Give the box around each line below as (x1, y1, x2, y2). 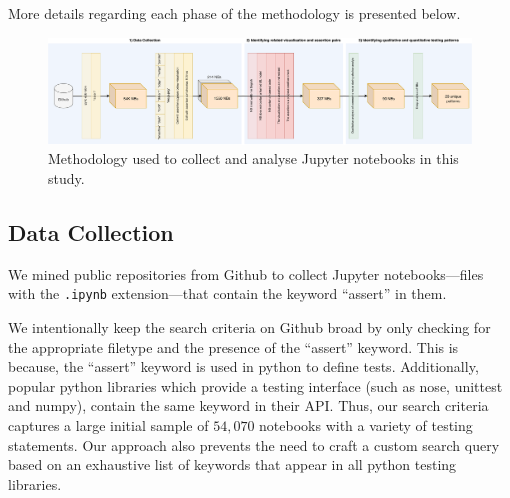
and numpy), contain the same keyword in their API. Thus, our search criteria (8, 395, 489, 416)
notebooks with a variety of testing (259, 415, 473, 436)
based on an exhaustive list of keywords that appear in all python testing (8, 454, 457, 475)
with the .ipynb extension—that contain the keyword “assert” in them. (8, 283, 447, 304)
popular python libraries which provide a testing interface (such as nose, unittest (8, 375, 503, 396)
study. (48, 168, 85, 189)
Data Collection (8, 217, 174, 247)
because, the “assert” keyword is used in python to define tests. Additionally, (8, 356, 479, 377)
